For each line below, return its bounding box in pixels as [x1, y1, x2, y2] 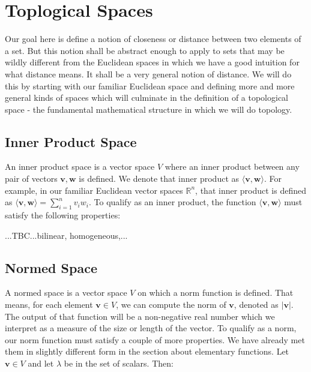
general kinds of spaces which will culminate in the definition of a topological [5, 91, 289, 104]
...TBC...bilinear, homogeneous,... [5, 229, 128, 241]
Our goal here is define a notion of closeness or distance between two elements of [5, 32, 301, 45]
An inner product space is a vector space [5, 160, 155, 173]
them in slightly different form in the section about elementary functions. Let [5, 345, 289, 358]
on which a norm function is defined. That [137, 286, 294, 299]
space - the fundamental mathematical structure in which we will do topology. [5, 103, 292, 115]
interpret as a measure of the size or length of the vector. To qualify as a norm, [5, 322, 297, 334]
